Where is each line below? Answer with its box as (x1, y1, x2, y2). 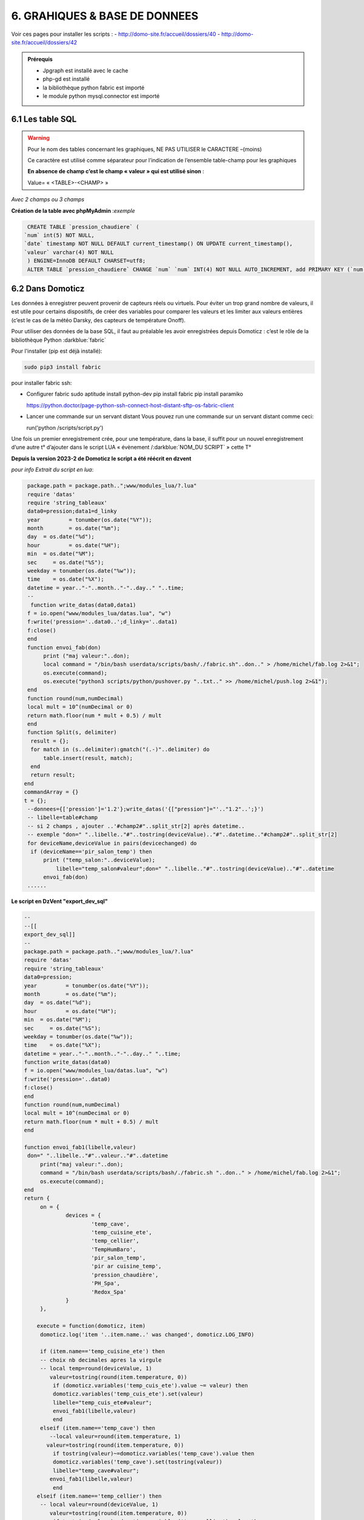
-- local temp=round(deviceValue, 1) (39, 1365, 152, 1372)
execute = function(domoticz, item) (36, 1322, 146, 1330)
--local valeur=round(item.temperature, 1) (49, 1433, 181, 1440)
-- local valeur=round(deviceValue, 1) (39, 1501, 159, 1508)
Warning (27, 134, 50, 142)
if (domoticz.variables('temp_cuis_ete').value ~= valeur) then (52, 1382, 248, 1389)
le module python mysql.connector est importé (42, 92, 160, 100)
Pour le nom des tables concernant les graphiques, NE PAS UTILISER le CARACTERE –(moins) (27, 145, 262, 153)
